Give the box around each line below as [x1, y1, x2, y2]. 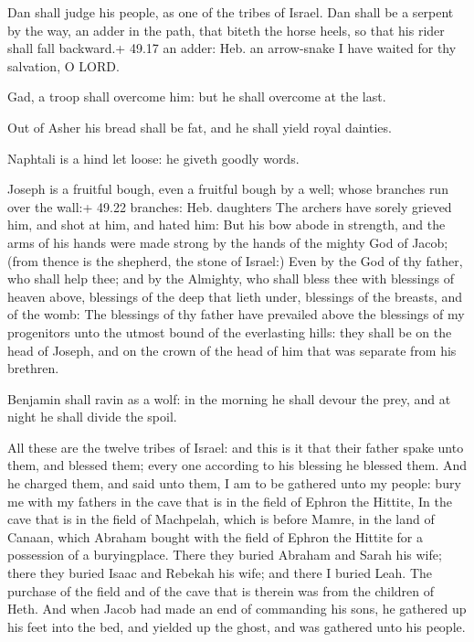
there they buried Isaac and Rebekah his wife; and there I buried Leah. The [7, 563, 433, 583]
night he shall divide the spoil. [7, 407, 177, 426]
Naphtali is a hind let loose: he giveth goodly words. [7, 148, 300, 167]
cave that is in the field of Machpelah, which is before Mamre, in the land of [7, 509, 435, 529]
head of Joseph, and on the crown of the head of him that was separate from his [7, 340, 457, 359]
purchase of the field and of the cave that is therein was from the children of [7, 581, 435, 600]
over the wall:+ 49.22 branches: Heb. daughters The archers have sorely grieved [7, 197, 452, 216]
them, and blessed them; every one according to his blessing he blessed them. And [7, 455, 468, 475]
